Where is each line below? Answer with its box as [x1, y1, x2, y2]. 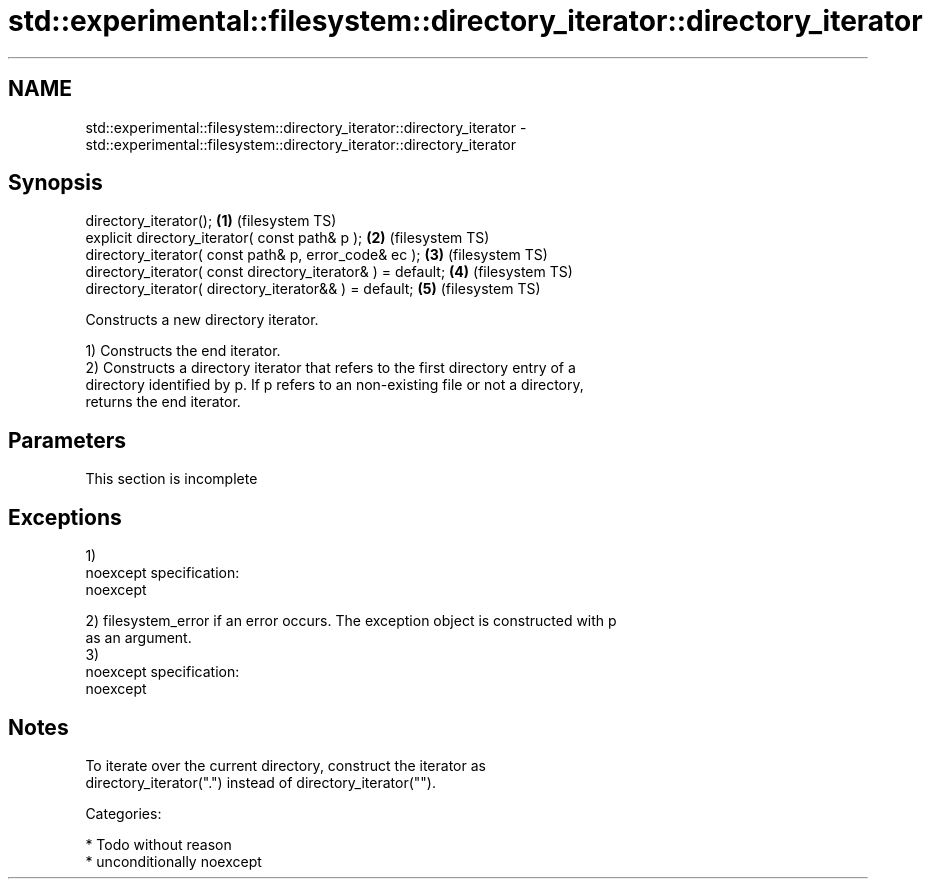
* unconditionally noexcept [85, 852, 262, 870]
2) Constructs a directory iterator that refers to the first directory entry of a [85, 359, 576, 377]
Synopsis [8, 170, 103, 196]
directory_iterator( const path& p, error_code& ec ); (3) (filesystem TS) [85, 246, 548, 264]
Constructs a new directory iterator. [85, 311, 319, 329]
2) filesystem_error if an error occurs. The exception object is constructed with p [85, 612, 617, 630]
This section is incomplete [85, 470, 258, 488]
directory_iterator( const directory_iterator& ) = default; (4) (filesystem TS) [85, 263, 573, 281]
